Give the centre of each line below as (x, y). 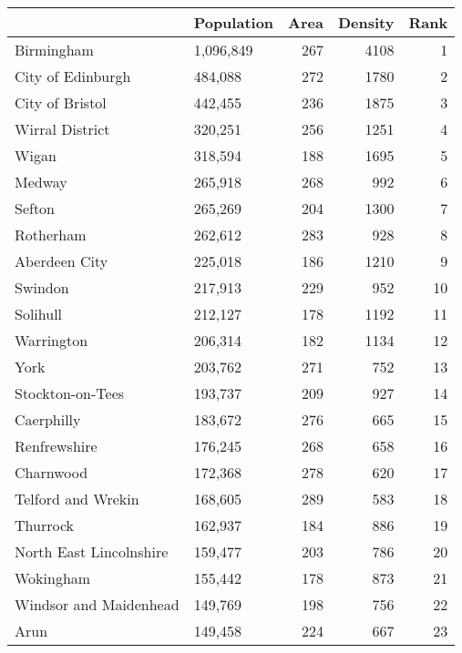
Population (234, 22)
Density (366, 22)
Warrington (51, 340)
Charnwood (51, 472)
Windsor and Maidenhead (97, 604)
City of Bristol (61, 102)
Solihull (39, 314)
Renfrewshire (56, 446)
